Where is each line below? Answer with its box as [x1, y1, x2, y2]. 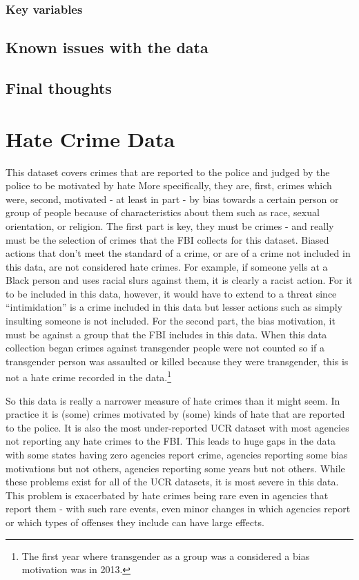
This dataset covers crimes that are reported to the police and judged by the [6, 164, 330, 179]
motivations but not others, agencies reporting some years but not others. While [6, 461, 345, 475]
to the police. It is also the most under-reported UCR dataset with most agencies [6, 420, 349, 434]
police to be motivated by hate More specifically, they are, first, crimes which [6, 178, 332, 193]
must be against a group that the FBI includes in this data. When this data [6, 327, 327, 341]
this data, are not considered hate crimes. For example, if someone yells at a [6, 259, 328, 273]
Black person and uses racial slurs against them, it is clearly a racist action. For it [6, 273, 353, 287]
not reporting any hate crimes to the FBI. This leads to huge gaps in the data [6, 434, 336, 448]
